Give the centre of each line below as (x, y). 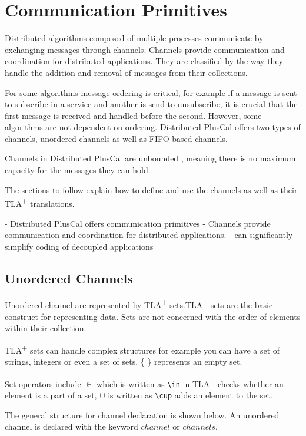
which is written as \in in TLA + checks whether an (190, 382)
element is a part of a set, (51, 395)
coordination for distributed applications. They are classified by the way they (144, 61)
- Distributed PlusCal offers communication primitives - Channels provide (138, 223)
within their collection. (46, 328)
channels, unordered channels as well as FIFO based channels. (116, 138)
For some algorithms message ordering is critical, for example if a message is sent (151, 92)
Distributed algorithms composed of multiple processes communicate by (134, 38)
